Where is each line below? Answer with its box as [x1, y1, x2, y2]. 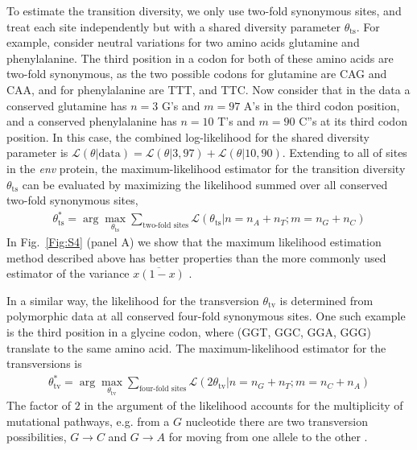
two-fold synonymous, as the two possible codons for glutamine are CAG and [6, 65, 387, 82]
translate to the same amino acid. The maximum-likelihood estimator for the [6, 339, 386, 356]
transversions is [6, 355, 82, 372]
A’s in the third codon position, [243, 97, 400, 114]
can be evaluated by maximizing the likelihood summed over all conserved [22, 175, 388, 192]
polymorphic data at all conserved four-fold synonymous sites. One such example [6, 308, 406, 324]
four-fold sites [139, 385, 187, 394]
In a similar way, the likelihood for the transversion [6, 291, 259, 308]
